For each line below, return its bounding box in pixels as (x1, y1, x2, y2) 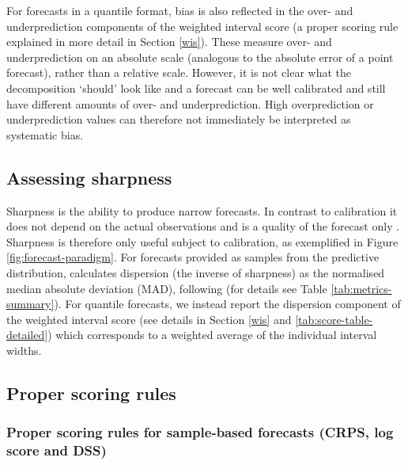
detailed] (6, 326, 48, 343)
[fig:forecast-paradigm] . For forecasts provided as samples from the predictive (6, 249, 380, 265)
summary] (6, 295, 55, 312)
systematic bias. (6, 126, 84, 143)
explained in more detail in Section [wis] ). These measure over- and (6, 33, 332, 50)
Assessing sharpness (6, 165, 172, 189)
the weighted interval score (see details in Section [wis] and (6, 311, 292, 327)
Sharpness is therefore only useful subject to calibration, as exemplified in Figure (6, 233, 399, 250)
